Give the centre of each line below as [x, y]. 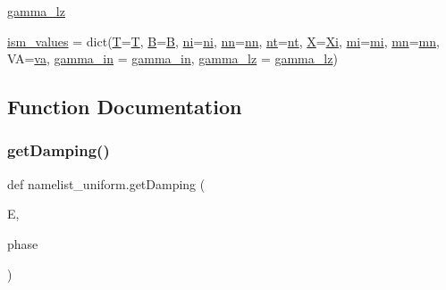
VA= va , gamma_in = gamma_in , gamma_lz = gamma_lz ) [173, 58]
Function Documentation [125, 107]
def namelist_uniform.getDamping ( [106, 183]
